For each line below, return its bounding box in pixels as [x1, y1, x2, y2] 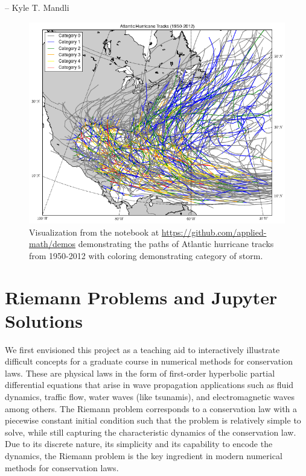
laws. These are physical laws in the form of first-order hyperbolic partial [5, 366, 275, 379]
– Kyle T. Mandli [5, 1, 69, 13]
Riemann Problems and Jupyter [5, 284, 278, 309]
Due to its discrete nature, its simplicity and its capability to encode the [5, 437, 273, 450]
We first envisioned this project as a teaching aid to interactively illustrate [5, 343, 280, 355]
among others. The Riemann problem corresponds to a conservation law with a [5, 402, 298, 415]
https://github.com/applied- [161, 225, 267, 238]
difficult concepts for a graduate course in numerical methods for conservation [5, 355, 293, 368]
